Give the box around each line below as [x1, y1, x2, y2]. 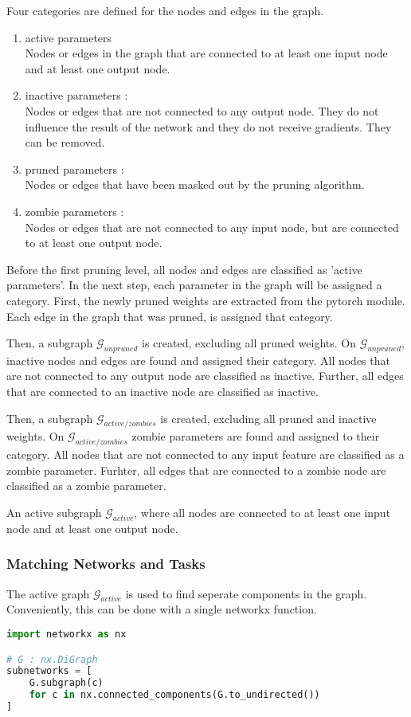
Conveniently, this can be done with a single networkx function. [6, 601, 317, 617]
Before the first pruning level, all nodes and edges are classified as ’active [6, 261, 362, 277]
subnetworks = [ [6, 665, 92, 677]
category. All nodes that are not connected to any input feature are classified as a [6, 446, 405, 463]
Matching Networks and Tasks [6, 554, 205, 574]
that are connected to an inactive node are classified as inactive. [6, 383, 319, 400]
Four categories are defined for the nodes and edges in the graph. [6, 2, 324, 18]
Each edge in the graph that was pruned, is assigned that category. [6, 308, 333, 324]
